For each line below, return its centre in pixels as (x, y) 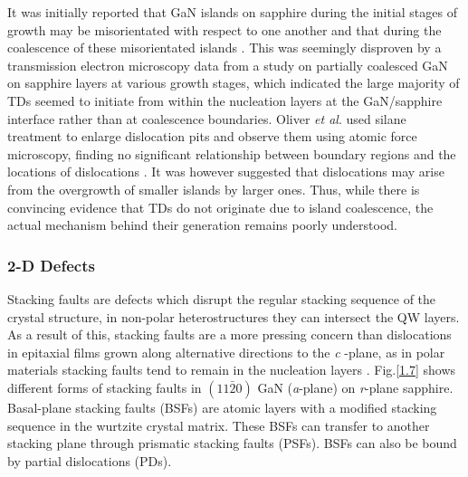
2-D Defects (51, 265)
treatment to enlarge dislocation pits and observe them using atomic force (212, 136)
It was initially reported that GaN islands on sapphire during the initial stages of (232, 12)
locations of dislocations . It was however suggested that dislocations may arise (226, 172)
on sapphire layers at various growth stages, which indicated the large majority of (234, 83)
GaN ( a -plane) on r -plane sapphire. (355, 387)
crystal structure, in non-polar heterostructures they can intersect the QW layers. (234, 316)
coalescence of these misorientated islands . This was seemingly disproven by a (224, 48)
